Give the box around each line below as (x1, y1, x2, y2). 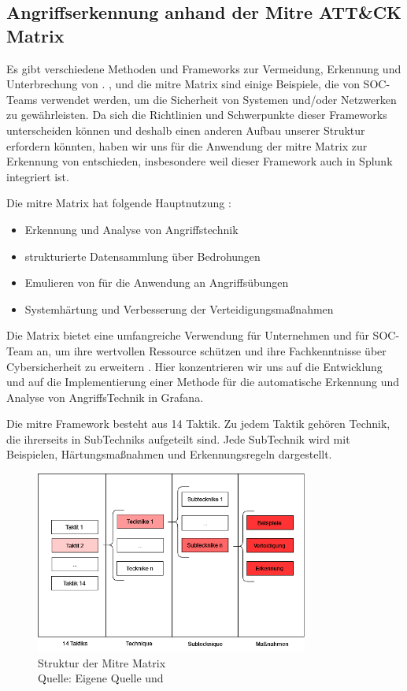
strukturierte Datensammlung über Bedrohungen (24, 247, 261, 264)
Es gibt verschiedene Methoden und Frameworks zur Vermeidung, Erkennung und (6, 60, 401, 76)
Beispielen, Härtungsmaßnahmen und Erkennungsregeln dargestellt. (6, 446, 332, 463)
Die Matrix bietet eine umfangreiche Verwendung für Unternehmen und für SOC (6, 327, 396, 344)
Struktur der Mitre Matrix (38, 654, 166, 671)
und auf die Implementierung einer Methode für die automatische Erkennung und (6, 373, 400, 390)
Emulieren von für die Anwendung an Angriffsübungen (24, 274, 289, 291)
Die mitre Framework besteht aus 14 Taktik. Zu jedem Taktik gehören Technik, (6, 415, 390, 432)
